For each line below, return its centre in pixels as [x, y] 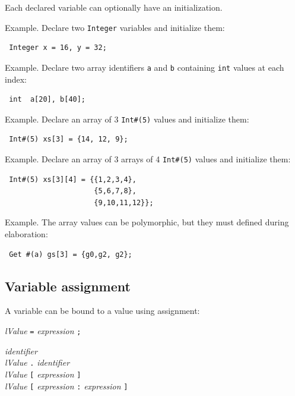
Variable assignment [68, 286]
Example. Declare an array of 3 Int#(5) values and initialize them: [127, 119]
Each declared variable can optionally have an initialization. [114, 7]
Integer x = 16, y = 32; [58, 48]
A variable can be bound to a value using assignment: [102, 311]
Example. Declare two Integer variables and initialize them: [115, 27]
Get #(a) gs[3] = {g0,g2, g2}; [71, 254]
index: [16, 79]
